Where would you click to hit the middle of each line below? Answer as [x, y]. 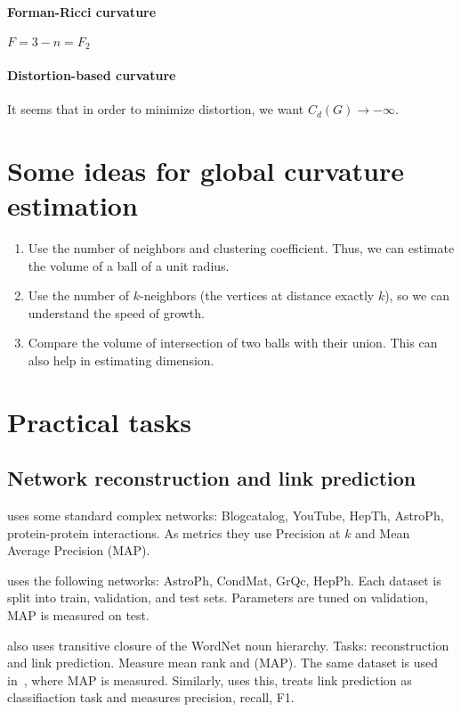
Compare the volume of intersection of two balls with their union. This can [233, 343]
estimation [73, 205]
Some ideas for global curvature [206, 170]
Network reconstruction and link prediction [212, 478]
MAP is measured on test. [78, 615]
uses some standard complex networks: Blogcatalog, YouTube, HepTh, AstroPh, [226, 516]
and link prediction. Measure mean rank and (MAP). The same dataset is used [223, 663]
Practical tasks [99, 421]
